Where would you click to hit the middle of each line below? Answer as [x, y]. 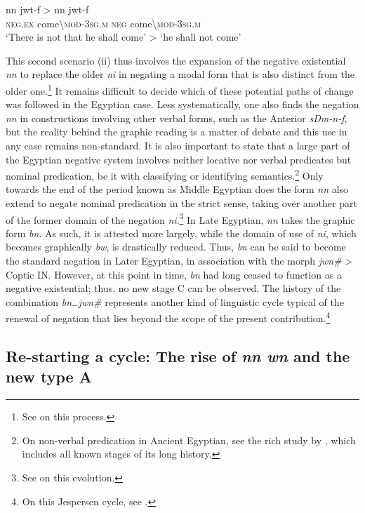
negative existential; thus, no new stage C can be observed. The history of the [173, 288]
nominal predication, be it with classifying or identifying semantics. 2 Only [165, 174]
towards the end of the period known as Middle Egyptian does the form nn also [177, 189]
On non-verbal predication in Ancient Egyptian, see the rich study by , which [189, 440]
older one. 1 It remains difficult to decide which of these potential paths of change [180, 89]
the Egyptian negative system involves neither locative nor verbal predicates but [179, 159]
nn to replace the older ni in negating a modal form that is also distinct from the [180, 74]
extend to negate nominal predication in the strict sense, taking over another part [181, 203]
